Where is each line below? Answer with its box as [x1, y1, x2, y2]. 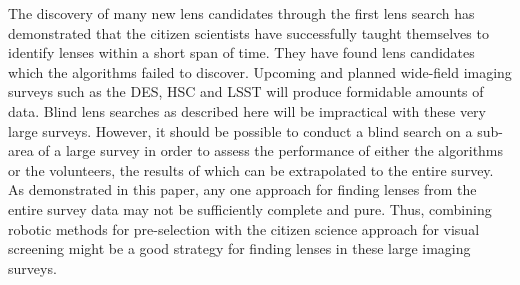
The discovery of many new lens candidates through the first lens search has [8, 3, 475, 23]
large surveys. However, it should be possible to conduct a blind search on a [8, 120, 473, 141]
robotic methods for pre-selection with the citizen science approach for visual [8, 218, 480, 239]
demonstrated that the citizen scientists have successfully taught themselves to [8, 22, 489, 43]
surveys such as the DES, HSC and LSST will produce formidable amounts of [8, 81, 484, 102]
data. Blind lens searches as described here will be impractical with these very [8, 100, 486, 121]
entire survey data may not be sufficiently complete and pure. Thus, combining [8, 198, 492, 219]
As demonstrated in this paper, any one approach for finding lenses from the [8, 179, 477, 200]
